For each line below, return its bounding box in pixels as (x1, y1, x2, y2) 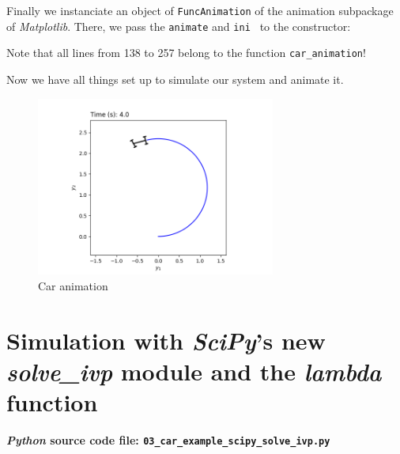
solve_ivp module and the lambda (6, 354, 382, 388)
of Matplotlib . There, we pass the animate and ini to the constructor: (6, 17, 351, 34)
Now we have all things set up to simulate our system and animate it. (6, 70, 344, 87)
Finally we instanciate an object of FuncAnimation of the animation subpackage (6, 2, 394, 18)
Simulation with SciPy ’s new (6, 323, 326, 357)
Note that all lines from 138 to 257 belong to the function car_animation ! (6, 44, 366, 61)
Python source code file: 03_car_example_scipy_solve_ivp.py (6, 431, 330, 448)
